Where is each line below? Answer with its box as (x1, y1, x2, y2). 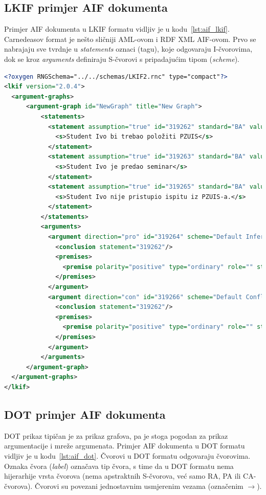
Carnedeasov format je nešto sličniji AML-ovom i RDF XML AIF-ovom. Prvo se (4, 33, 256, 44)
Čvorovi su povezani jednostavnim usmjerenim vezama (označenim (34, 480, 243, 491)
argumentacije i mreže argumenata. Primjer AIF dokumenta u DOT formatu (4, 440, 245, 451)
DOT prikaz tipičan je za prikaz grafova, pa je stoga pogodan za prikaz (4, 430, 228, 441)
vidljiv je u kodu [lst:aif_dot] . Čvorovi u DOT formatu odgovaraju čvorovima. (4, 450, 251, 461)
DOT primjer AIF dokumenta (4, 406, 166, 422)
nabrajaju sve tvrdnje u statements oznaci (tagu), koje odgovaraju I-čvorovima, (4, 43, 253, 54)
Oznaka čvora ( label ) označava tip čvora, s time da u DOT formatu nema (4, 460, 234, 471)
